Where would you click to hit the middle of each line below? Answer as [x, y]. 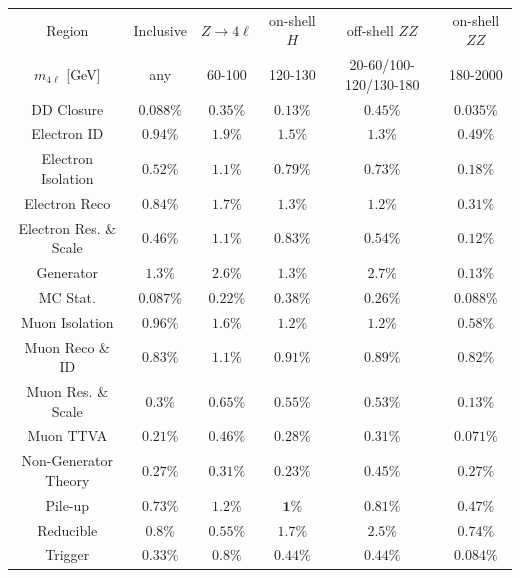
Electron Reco [67, 202]
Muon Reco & [67, 346]
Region [67, 29]
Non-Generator [67, 460]
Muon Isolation [67, 321]
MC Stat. [67, 296]
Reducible [67, 529]
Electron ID [67, 133]
